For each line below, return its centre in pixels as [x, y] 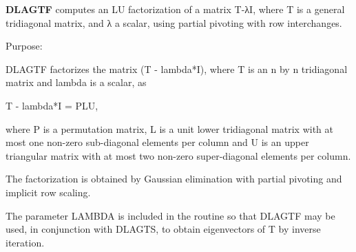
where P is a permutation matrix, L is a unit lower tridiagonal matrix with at [170, 128]
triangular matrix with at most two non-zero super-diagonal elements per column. [178, 155]
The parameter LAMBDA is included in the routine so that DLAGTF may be [170, 215]
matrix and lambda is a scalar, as [76, 82]
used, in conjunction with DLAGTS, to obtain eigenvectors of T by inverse [163, 229]
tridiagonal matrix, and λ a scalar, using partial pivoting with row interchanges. [174, 22]
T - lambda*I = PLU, [52, 105]
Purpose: [24, 46]
